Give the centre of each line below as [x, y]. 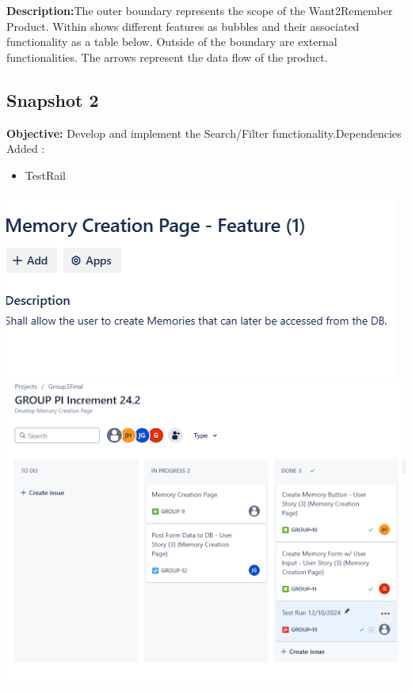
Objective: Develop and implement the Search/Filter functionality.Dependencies [204, 133]
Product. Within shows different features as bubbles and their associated [183, 26]
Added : [26, 148]
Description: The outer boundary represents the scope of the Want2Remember [200, 10]
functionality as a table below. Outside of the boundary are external [172, 42]
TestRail [46, 175]
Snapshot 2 [53, 99]
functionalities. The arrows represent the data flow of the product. [167, 57]
